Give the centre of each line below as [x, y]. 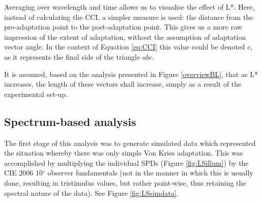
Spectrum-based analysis [70, 121]
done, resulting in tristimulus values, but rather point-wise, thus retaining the [125, 182]
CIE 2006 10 [24, 173]
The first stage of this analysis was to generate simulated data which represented [130, 143]
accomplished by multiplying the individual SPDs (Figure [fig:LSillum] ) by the [126, 162]
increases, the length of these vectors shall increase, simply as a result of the [123, 84]
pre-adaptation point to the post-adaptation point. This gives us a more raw [123, 27]
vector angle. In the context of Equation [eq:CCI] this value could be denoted [125, 47]
